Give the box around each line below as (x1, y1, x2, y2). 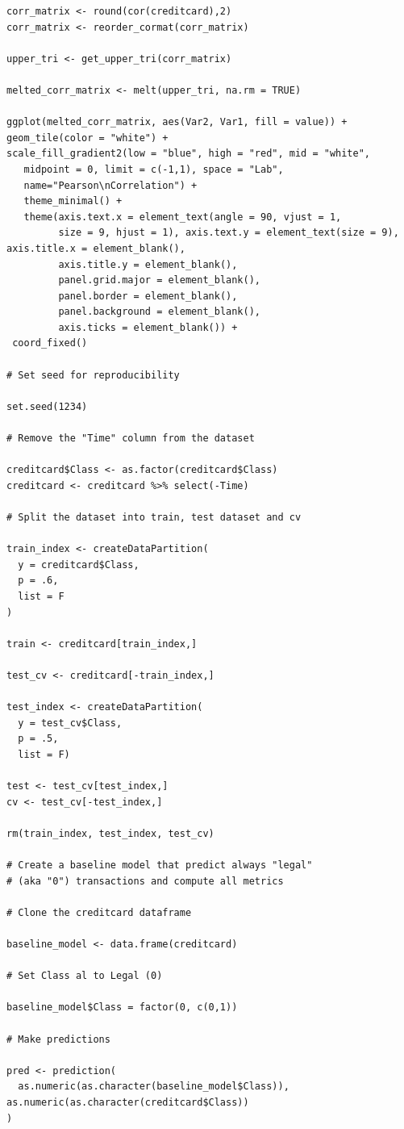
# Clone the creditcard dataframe (6, 906, 192, 918)
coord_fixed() (12, 337, 88, 349)
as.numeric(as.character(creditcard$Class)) (6, 1096, 249, 1108)
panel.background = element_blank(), (58, 306, 260, 318)
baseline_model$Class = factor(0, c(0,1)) (6, 1001, 238, 1014)
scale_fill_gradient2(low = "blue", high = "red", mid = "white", (6, 148, 371, 160)
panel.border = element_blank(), (58, 290, 238, 302)
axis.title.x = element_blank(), (6, 242, 185, 254)
